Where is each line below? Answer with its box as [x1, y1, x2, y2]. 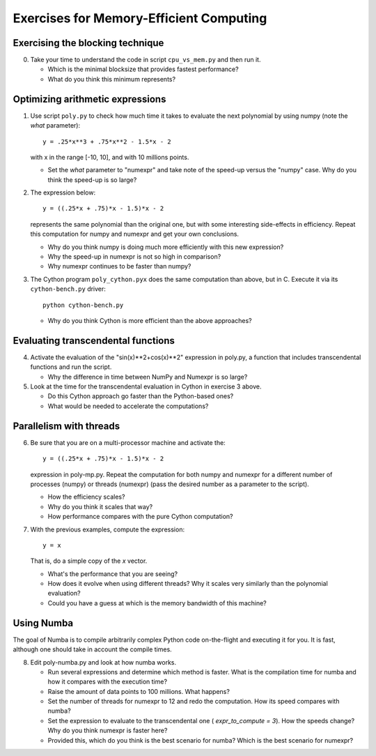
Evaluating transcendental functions [13, 335, 175, 347]
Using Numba [13, 617, 74, 629]
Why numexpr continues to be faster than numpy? [47, 262, 191, 271]
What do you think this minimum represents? [47, 75, 176, 83]
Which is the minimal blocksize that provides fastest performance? [47, 65, 240, 73]
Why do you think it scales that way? [47, 502, 153, 511]
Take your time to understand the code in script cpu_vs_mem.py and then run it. [30, 56, 261, 64]
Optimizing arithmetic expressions [13, 93, 166, 105]
